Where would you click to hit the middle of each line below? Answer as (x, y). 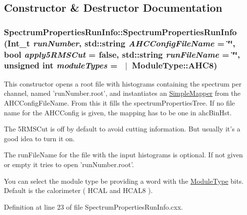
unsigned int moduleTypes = (61, 65)
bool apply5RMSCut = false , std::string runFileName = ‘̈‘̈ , (122, 54)
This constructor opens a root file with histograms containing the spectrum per (123, 83)
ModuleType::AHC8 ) (175, 65)
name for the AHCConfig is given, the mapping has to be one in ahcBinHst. (118, 112)
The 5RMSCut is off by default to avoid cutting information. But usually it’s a (122, 129)
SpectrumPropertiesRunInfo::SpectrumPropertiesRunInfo (121, 32)
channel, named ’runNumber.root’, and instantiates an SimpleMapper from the (122, 93)
